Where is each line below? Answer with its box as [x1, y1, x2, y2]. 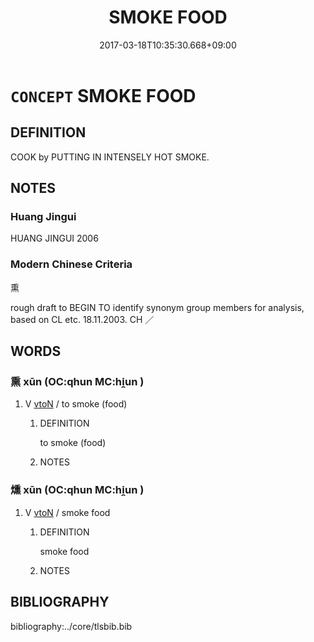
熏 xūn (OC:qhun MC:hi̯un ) [10, 375, 145, 389]
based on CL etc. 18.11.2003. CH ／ [10, 313, 155, 325]
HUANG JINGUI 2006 [10, 232, 99, 245]
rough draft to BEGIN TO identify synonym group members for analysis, [10, 301, 305, 313]
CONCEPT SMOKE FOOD [10, 84, 197, 107]
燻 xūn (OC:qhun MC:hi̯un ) [10, 483, 145, 497]
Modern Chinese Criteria [10, 257, 133, 271]
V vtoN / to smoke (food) [24, 398, 128, 410]
